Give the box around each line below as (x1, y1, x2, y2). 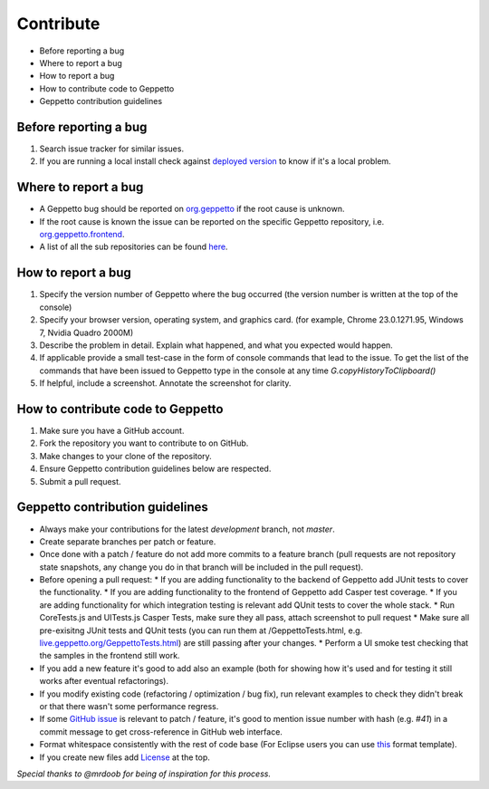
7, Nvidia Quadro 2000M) (39, 327, 134, 338)
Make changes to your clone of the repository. (39, 450, 212, 461)
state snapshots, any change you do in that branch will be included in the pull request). (39, 562, 364, 573)
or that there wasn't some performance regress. (39, 700, 219, 711)
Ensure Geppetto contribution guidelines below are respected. (39, 463, 272, 475)
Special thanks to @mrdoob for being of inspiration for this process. (16, 768, 272, 779)
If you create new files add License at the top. (39, 752, 210, 763)
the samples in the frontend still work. (39, 650, 180, 661)
